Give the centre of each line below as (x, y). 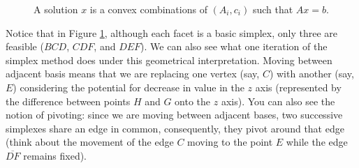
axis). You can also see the (278, 101)
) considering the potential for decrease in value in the (129, 87)
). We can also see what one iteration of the (234, 46)
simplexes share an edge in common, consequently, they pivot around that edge (175, 128)
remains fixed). (55, 155)
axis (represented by (298, 87)
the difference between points (68, 101)
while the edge (317, 142)
